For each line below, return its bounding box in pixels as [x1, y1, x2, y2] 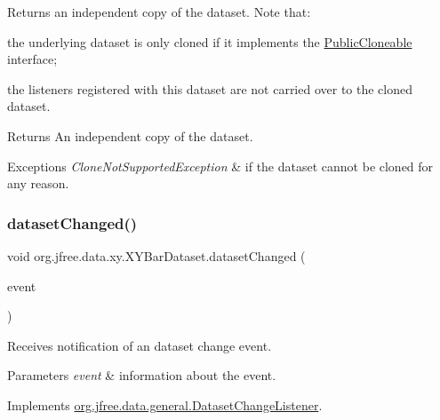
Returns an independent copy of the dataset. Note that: [7, 3, 311, 20]
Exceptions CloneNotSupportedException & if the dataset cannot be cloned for [7, 156, 434, 175]
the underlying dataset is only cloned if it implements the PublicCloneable [7, 32, 412, 51]
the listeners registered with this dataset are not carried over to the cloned [7, 79, 413, 98]
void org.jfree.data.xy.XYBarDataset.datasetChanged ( [7, 246, 306, 265]
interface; [7, 50, 58, 68]
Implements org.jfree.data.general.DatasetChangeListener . [7, 395, 323, 414]
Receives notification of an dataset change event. [7, 336, 272, 354]
